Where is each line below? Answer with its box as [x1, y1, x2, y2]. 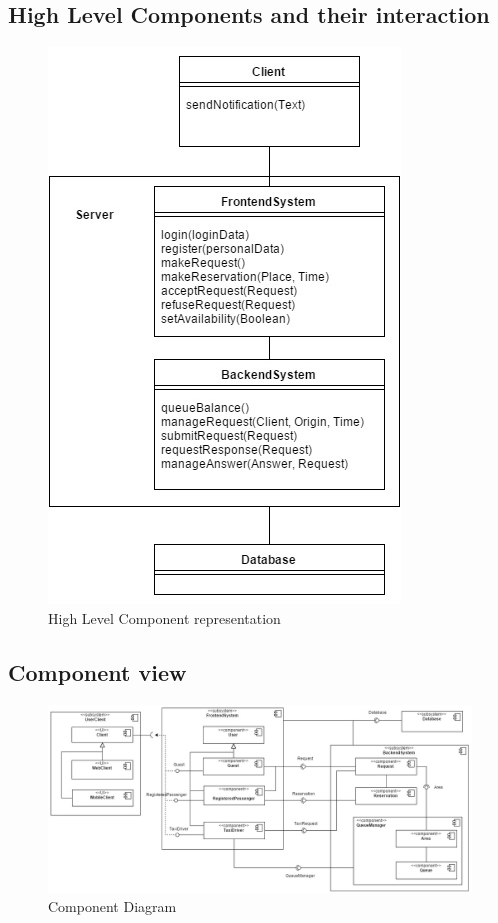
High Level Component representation [48, 607, 281, 628]
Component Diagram [48, 896, 177, 917]
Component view [8, 656, 187, 687]
